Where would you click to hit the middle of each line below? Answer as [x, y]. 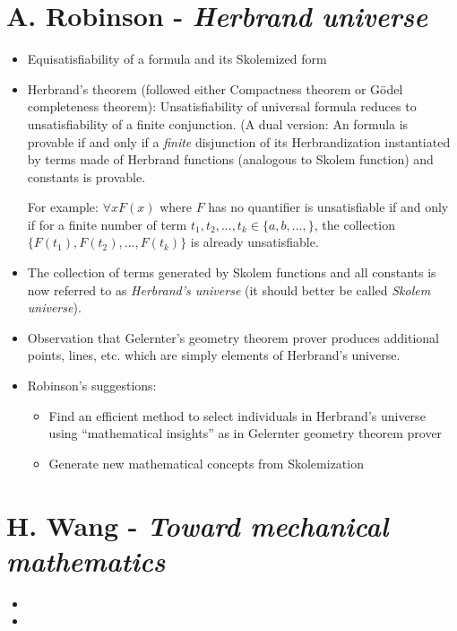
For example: [63, 207]
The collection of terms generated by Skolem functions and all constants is [232, 272]
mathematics [86, 560]
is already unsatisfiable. [254, 242]
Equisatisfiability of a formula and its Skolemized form [177, 59]
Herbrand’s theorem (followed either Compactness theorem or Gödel [215, 88]
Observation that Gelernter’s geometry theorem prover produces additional [233, 337]
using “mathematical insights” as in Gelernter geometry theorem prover [246, 433]
